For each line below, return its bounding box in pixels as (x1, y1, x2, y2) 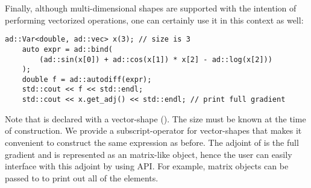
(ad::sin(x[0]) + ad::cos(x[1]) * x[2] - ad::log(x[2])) (39, 55, 272, 64)
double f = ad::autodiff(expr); (22, 75, 152, 84)
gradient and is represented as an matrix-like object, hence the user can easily (5, 148, 292, 160)
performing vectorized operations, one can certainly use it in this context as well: (5, 13, 304, 26)
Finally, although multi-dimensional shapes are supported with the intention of (5, 2, 297, 14)
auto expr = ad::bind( (22, 45, 113, 54)
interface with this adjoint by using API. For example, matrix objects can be (5, 160, 289, 172)
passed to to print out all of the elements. (5, 171, 159, 184)
